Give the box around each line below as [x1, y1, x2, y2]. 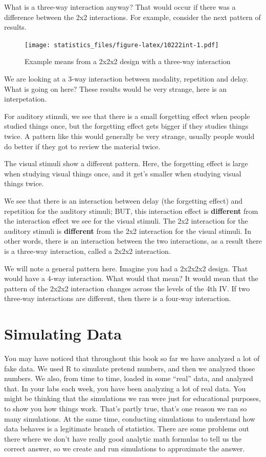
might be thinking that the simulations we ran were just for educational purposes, [4, 393, 261, 404]
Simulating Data [4, 323, 122, 344]
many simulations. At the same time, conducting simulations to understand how [4, 413, 255, 424]
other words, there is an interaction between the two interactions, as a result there [4, 235, 262, 246]
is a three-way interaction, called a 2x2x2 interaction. [4, 245, 171, 256]
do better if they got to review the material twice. [4, 141, 161, 151]
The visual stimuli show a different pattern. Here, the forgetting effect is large [4, 158, 248, 169]
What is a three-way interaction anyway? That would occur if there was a [4, 2, 236, 12]
